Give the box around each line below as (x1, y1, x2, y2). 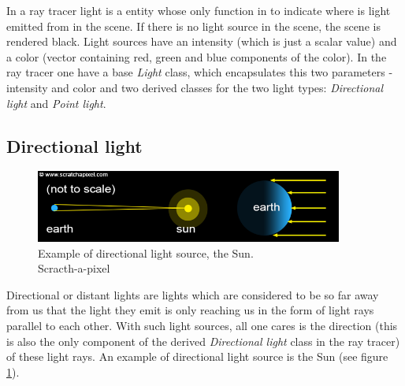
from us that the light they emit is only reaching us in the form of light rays (6, 302, 374, 318)
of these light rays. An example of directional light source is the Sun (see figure (6, 348, 388, 365)
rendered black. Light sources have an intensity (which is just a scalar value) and (6, 33, 397, 50)
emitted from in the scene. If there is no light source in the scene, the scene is (6, 17, 381, 34)
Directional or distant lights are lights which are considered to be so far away (6, 286, 379, 302)
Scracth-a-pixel (38, 260, 110, 277)
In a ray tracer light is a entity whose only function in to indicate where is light (6, 2, 391, 18)
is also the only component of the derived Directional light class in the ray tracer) (6, 332, 400, 349)
